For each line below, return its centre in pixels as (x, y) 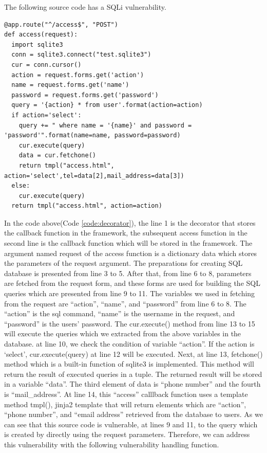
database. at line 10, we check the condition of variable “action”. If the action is (129, 343)
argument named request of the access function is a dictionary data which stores (131, 253)
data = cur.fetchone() (57, 156)
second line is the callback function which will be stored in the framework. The (128, 243)
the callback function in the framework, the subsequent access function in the (126, 233)
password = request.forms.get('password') (85, 95)
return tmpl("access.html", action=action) (87, 206)
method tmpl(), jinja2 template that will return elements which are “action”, (125, 404)
